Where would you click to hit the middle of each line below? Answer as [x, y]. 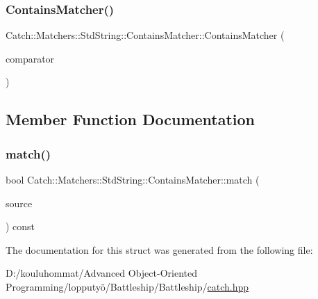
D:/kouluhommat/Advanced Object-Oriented [101, 273]
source [19, 203]
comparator [30, 58]
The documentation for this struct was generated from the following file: [159, 249]
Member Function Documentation [131, 119]
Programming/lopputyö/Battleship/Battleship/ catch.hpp [127, 286]
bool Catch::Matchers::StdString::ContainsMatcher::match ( [133, 179]
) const [20, 226]
